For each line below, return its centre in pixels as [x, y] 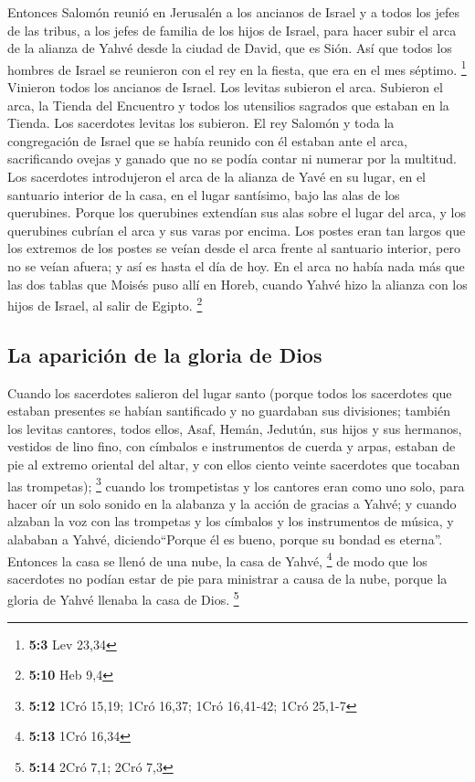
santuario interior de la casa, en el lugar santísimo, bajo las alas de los [204, 194]
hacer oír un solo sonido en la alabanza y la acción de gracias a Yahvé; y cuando [232, 503]
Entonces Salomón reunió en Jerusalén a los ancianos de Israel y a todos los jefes [233, 12]
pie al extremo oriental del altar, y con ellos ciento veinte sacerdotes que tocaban [234, 464]
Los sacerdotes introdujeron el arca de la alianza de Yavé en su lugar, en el [216, 176]
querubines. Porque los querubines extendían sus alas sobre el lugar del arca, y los [237, 212]
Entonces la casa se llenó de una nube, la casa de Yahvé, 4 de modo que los [217, 559]
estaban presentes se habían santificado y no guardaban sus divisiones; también [229, 411]
